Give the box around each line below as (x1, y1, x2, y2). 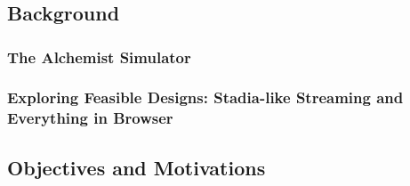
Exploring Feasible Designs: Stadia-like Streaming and (7, 86, 404, 109)
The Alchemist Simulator (7, 45, 191, 68)
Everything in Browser (7, 107, 173, 129)
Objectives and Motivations (7, 153, 266, 181)
